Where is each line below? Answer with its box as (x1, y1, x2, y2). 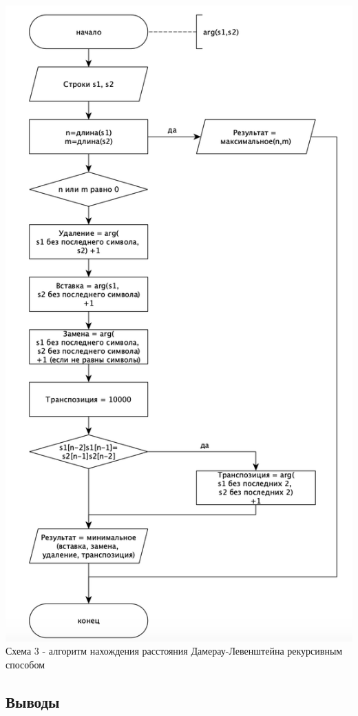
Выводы (6, 690, 60, 712)
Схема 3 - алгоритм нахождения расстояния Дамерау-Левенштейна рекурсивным (6, 644, 343, 658)
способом (6, 657, 45, 671)
